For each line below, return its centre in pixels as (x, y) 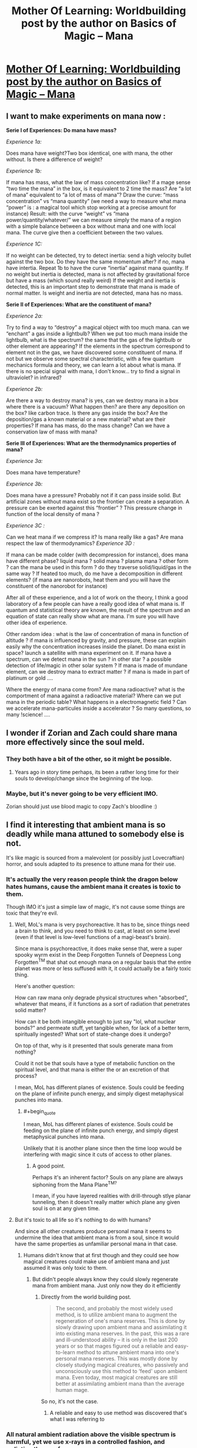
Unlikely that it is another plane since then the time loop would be (103, 1148)
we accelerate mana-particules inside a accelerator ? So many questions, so (98, 708)
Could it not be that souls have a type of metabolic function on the (95, 1063)
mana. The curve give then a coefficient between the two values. (85, 232)
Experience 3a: (24, 461)
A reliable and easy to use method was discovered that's (118, 1413)
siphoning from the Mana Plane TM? (74, 1184)
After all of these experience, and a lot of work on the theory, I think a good (97, 597)
